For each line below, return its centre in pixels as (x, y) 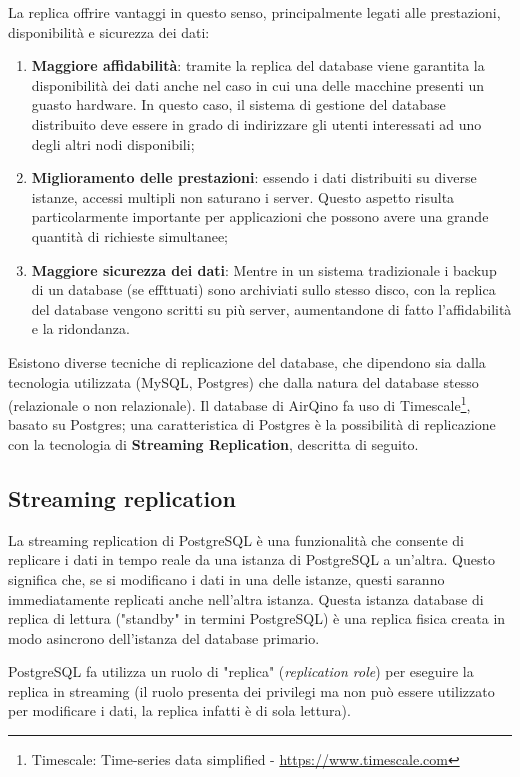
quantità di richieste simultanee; (129, 235)
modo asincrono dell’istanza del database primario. (164, 637)
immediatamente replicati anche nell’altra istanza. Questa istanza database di (246, 598)
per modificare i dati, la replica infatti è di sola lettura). (179, 710)
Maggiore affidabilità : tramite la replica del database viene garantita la (258, 65)
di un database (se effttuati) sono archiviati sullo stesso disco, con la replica (263, 289)
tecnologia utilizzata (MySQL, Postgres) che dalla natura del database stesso (243, 381)
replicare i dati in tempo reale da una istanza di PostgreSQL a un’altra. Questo (251, 559)
